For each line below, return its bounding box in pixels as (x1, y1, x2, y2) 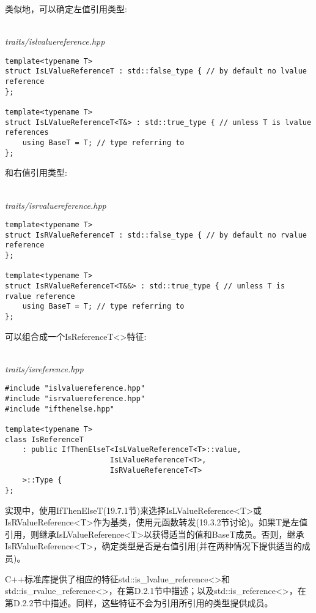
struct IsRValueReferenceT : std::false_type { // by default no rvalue (5, 230, 307, 239)
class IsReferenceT (5, 435, 84, 444)
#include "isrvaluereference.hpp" (5, 394, 145, 404)
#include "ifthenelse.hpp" (5, 404, 114, 413)
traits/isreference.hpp (5, 362, 84, 375)
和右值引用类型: (5, 166, 67, 179)
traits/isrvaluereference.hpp (5, 198, 106, 211)
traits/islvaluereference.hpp (5, 35, 105, 48)
